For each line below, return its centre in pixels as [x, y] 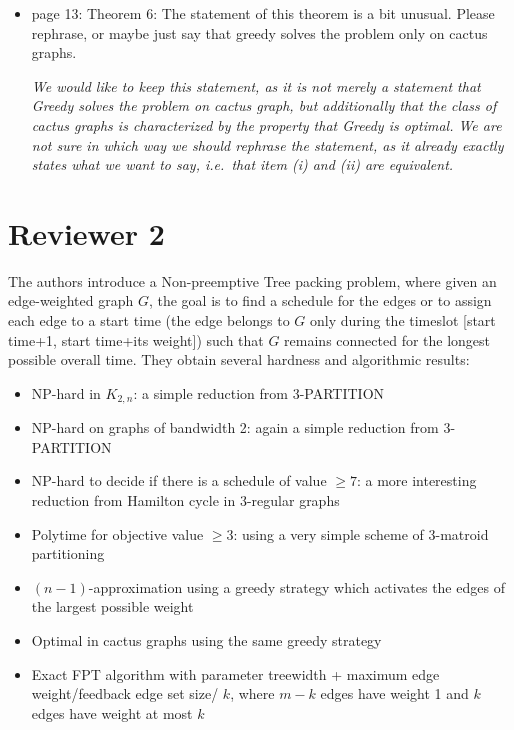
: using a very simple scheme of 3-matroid [361, 533]
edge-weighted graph [71, 300]
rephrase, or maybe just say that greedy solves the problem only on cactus [259, 32]
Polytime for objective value [117, 533]
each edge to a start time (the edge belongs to [149, 320]
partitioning [68, 553]
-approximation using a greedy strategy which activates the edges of [296, 586]
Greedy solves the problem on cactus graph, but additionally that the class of [264, 105]
